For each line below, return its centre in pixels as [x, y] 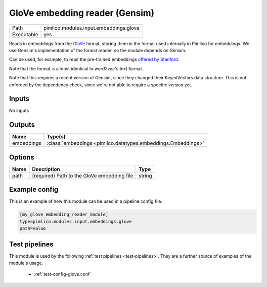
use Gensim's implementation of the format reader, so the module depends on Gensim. [98, 50]
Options [22, 157]
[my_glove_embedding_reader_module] [64, 215]
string [146, 175]
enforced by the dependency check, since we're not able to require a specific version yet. [101, 85]
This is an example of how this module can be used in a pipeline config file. [86, 201]
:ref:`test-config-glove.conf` [63, 274]
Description [46, 169]
